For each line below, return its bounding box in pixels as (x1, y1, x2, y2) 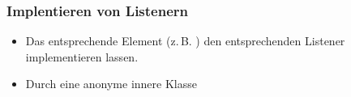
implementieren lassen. (25, 48, 139, 65)
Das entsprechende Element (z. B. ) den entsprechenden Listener (25, 32, 345, 49)
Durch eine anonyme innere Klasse (25, 75, 197, 92)
